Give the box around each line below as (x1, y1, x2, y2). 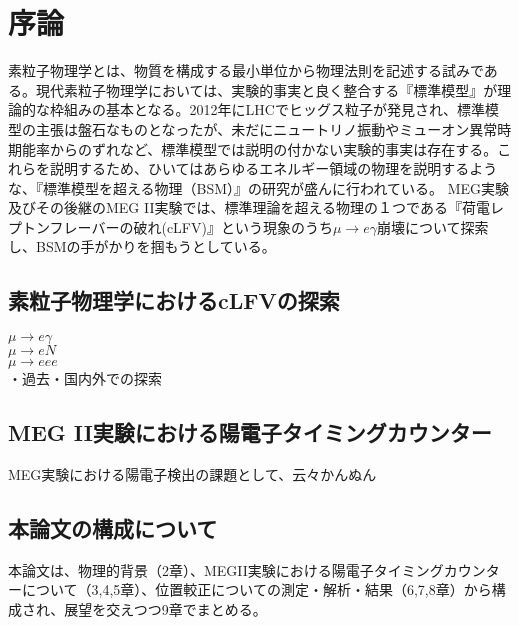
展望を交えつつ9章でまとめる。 (64, 599, 267, 620)
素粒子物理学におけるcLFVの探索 (8, 285, 340, 316)
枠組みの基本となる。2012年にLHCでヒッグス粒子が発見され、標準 (49, 99, 486, 120)
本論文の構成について (8, 513, 218, 544)
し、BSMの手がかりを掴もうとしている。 (8, 236, 276, 257)
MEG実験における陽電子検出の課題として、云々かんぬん (8, 464, 377, 485)
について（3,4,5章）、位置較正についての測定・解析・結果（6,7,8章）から (21, 579, 492, 600)
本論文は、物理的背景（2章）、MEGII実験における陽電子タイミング (8, 559, 444, 580)
